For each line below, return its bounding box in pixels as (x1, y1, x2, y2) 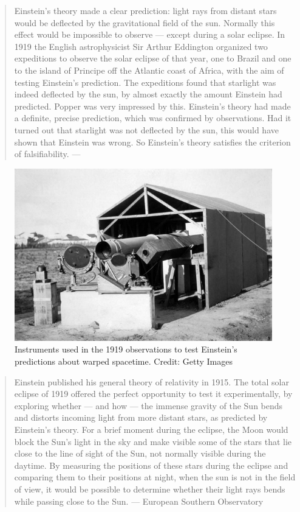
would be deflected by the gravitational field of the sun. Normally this (14, 16, 275, 29)
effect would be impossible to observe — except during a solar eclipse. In (14, 28, 285, 41)
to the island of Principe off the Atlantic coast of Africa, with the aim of (14, 63, 284, 76)
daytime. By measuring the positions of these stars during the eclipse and (14, 458, 288, 471)
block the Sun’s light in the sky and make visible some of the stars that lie (14, 435, 292, 447)
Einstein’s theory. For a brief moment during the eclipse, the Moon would (14, 423, 288, 436)
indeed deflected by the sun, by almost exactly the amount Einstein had (14, 88, 282, 100)
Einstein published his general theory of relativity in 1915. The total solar (14, 375, 289, 388)
